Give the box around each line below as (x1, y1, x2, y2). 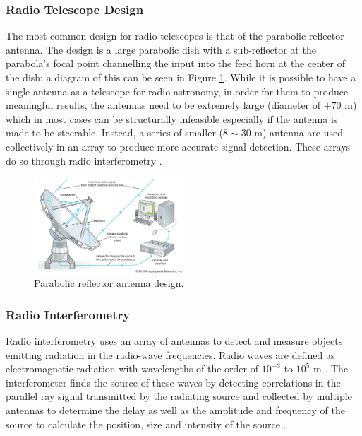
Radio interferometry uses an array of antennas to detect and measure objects (6, 333, 343, 348)
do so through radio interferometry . (6, 153, 162, 167)
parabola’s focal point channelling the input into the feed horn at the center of (6, 56, 345, 71)
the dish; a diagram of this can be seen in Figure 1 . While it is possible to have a (6, 70, 356, 84)
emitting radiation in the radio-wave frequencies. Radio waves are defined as (6, 347, 335, 362)
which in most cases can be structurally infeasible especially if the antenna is (6, 111, 338, 126)
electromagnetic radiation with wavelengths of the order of (6, 361, 259, 376)
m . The (313, 361, 349, 376)
